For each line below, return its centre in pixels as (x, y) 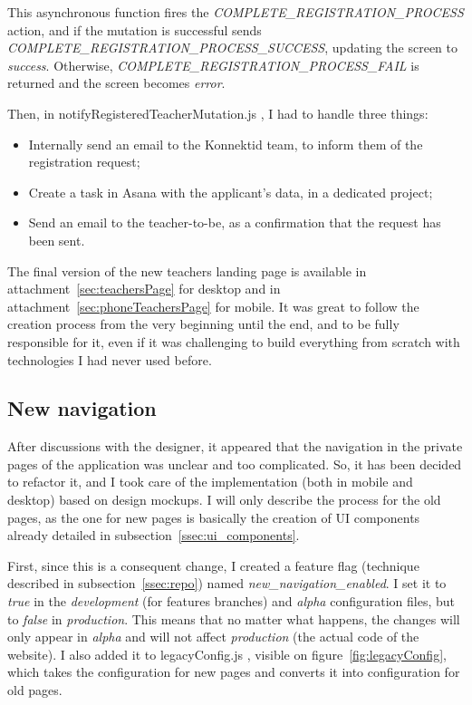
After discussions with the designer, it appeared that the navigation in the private (235, 446)
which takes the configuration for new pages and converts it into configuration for (234, 672)
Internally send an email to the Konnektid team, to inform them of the (226, 144)
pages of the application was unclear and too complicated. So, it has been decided (235, 464)
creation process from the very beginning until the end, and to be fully (203, 324)
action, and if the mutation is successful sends (135, 29)
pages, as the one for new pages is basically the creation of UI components (214, 517)
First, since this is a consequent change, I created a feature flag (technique (213, 565)
